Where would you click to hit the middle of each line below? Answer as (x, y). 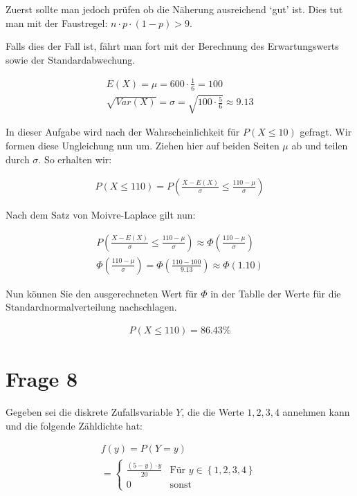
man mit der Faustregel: (57, 22)
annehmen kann (316, 412)
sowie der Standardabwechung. (71, 59)
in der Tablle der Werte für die (276, 293)
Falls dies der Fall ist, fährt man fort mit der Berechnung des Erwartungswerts (172, 46)
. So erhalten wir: (75, 159)
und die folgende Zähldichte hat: (74, 425)
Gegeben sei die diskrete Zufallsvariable (89, 412)
